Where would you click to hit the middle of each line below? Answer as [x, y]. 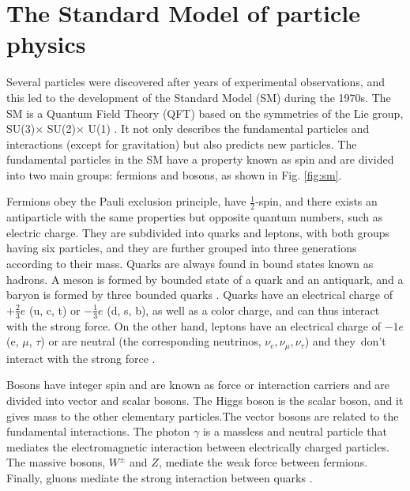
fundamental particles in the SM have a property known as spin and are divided [200, 159]
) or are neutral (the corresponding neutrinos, [151, 341]
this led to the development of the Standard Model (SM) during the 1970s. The [199, 97]
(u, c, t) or [55, 310]
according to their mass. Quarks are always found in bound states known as [190, 264]
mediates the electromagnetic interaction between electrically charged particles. [198, 446]
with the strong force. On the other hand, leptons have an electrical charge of [194, 325]
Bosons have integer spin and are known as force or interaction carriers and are [198, 385]
